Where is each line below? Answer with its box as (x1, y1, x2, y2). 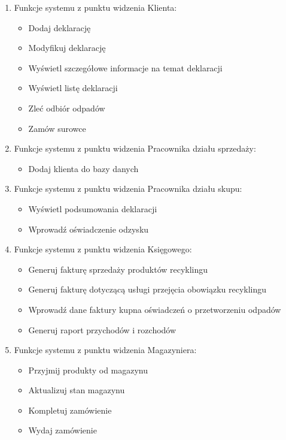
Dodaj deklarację (28, 21, 91, 34)
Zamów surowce (28, 122, 86, 134)
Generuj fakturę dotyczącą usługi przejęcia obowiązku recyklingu (28, 283, 267, 296)
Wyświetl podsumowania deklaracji (28, 202, 157, 215)
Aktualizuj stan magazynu (28, 384, 125, 396)
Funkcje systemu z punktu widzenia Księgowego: (14, 243, 192, 255)
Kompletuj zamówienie (28, 403, 112, 416)
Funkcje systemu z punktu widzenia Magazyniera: (14, 343, 197, 356)
